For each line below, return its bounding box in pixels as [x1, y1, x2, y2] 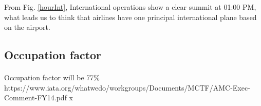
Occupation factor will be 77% [4, 72, 100, 83]
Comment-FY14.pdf [4, 92, 67, 103]
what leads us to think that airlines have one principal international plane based [4, 11, 257, 22]
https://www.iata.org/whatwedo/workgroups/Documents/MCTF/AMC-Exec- [4, 82, 250, 93]
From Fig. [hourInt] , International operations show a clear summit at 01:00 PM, [4, 2, 256, 12]
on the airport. [4, 22, 50, 32]
